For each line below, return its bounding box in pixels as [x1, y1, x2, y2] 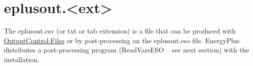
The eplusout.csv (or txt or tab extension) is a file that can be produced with [4, 26, 236, 36]
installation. [4, 54, 40, 64]
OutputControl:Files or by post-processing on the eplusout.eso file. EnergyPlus [4, 35, 240, 45]
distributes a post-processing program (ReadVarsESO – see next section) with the [4, 45, 249, 55]
